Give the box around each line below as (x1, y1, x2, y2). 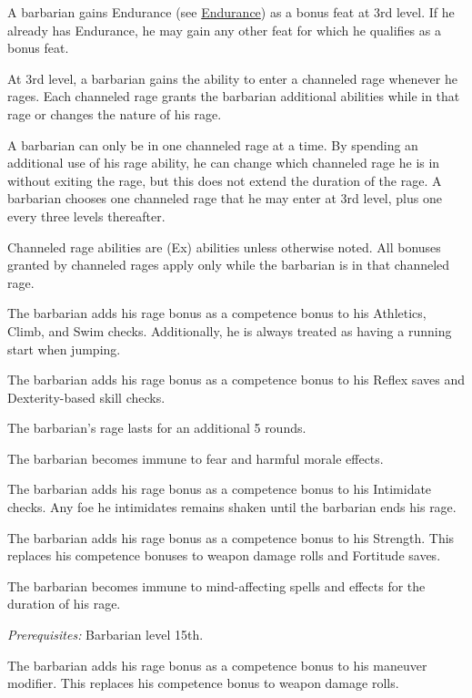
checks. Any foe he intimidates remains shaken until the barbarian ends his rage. (7, 498, 457, 517)
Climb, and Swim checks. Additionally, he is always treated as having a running (7, 321, 452, 340)
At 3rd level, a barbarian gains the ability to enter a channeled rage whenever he (7, 68, 457, 87)
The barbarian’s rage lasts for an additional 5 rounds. (7, 418, 306, 437)
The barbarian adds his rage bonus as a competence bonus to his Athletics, (7, 303, 427, 323)
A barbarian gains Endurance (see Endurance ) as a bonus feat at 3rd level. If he (7, 3, 455, 21)
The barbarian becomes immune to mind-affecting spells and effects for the (7, 576, 426, 595)
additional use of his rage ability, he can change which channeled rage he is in (7, 153, 440, 172)
